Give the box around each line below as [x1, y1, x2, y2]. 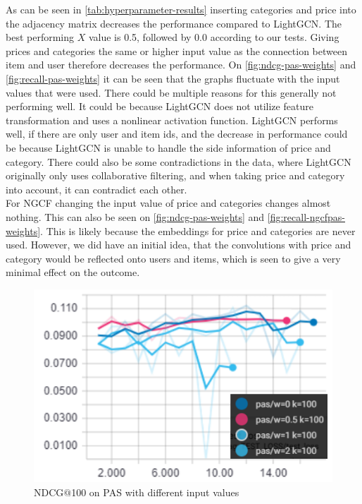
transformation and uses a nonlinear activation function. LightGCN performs [6, 112, 338, 127]
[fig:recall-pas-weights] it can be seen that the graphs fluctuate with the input [6, 71, 340, 85]
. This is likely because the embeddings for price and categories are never [40, 223, 356, 238]
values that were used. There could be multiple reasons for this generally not [6, 85, 337, 100]
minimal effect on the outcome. [6, 265, 140, 280]
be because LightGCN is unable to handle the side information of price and [6, 140, 331, 155]
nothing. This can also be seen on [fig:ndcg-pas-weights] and [6, 209, 265, 224]
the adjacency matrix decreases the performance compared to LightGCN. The [6, 16, 342, 30]
